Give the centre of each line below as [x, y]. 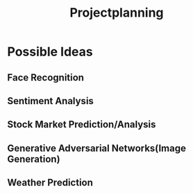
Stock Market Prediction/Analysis [82, 125]
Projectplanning [117, 13]
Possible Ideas [50, 52]
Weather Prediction [50, 183]
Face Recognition [46, 77]
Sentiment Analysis [50, 101]
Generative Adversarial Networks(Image [96, 148]
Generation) [34, 159]
